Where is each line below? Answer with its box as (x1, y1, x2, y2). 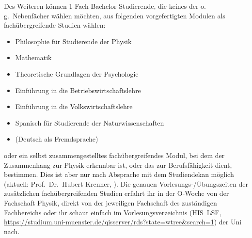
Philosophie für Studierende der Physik (15, 36, 132, 46)
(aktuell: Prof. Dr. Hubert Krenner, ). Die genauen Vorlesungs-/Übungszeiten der (4, 178, 248, 189)
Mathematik (15, 52, 52, 63)
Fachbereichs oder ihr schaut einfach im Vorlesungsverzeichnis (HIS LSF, (4, 207, 221, 217)
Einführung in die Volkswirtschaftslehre (15, 101, 133, 111)
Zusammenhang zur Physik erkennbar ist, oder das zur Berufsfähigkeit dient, (4, 159, 232, 170)
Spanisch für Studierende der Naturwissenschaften (15, 117, 164, 127)
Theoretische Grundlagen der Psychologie (15, 68, 139, 79)
